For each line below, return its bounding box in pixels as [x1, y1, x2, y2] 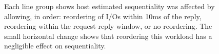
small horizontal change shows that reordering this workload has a [4, 30, 212, 41]
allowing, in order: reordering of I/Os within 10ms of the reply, [4, 11, 202, 21]
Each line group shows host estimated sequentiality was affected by [4, 1, 215, 11]
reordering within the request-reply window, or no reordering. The [4, 21, 212, 31]
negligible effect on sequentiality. [4, 40, 106, 51]
